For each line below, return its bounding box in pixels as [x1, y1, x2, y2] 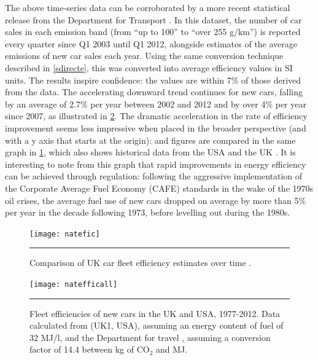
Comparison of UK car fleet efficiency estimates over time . [29, 256, 252, 269]
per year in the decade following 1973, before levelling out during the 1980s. [5, 206, 290, 219]
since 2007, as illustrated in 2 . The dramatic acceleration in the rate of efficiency [5, 109, 308, 122]
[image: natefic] [29, 229, 100, 238]
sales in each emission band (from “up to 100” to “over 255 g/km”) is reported [5, 25, 301, 38]
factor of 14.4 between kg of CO [29, 343, 150, 356]
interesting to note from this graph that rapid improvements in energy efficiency [5, 157, 306, 170]
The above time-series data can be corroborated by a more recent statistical [5, 1, 290, 14]
